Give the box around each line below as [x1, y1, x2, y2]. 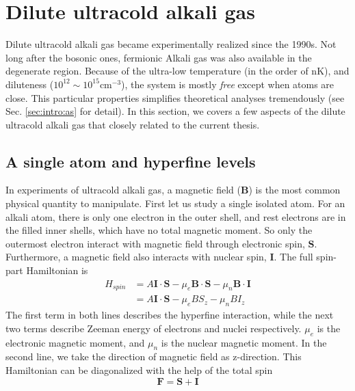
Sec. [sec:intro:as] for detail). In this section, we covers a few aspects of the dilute [5, 104, 345, 118]
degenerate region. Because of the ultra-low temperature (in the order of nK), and [5, 64, 350, 78]
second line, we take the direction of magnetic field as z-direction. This [5, 349, 302, 364]
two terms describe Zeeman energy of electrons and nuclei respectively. [5, 321, 302, 335]
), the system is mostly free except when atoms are [121, 77, 334, 91]
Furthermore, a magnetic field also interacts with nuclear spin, [5, 250, 267, 264]
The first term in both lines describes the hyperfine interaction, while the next [5, 308, 334, 322]
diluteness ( [5, 77, 54, 91]
